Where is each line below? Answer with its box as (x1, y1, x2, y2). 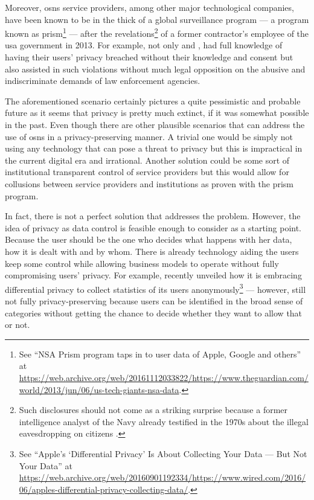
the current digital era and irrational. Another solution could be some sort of (5, 153, 290, 166)
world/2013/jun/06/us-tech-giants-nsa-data (19, 383, 179, 396)
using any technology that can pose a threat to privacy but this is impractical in (5, 142, 303, 155)
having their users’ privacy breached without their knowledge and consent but (5, 51, 293, 63)
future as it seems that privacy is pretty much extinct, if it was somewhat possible (5, 106, 309, 119)
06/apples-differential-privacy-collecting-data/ (19, 482, 188, 495)
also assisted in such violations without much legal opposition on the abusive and (5, 62, 306, 75)
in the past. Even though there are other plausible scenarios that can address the (5, 118, 305, 130)
